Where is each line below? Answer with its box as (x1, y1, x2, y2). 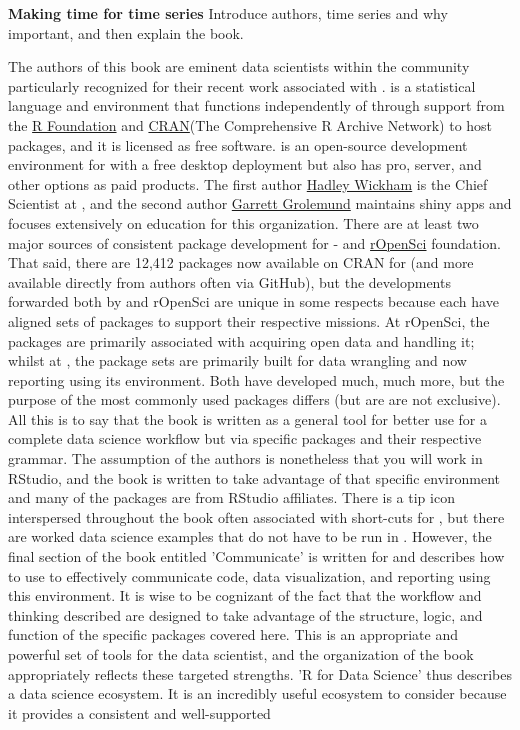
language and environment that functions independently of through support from (8, 95, 505, 116)
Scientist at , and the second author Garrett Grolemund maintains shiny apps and (8, 193, 512, 214)
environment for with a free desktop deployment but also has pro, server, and (8, 154, 482, 175)
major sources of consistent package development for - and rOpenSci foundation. (8, 232, 501, 253)
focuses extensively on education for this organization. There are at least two (8, 212, 479, 233)
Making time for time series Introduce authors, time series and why (8, 3, 448, 23)
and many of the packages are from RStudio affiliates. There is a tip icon (8, 487, 455, 508)
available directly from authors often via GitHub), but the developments (8, 271, 451, 292)
